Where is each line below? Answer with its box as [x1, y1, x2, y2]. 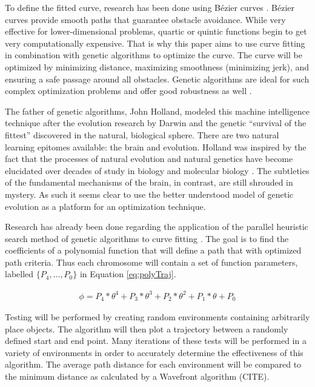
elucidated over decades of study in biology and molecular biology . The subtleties [5, 164, 310, 177]
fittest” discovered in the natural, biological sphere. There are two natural [5, 128, 279, 141]
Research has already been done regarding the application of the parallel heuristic [5, 220, 308, 233]
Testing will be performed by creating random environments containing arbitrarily [5, 311, 310, 323]
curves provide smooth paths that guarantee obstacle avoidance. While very [5, 13, 286, 25]
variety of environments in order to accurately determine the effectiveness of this [5, 346, 303, 358]
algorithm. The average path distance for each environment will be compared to [5, 358, 302, 371]
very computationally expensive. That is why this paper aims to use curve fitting [5, 36, 305, 49]
